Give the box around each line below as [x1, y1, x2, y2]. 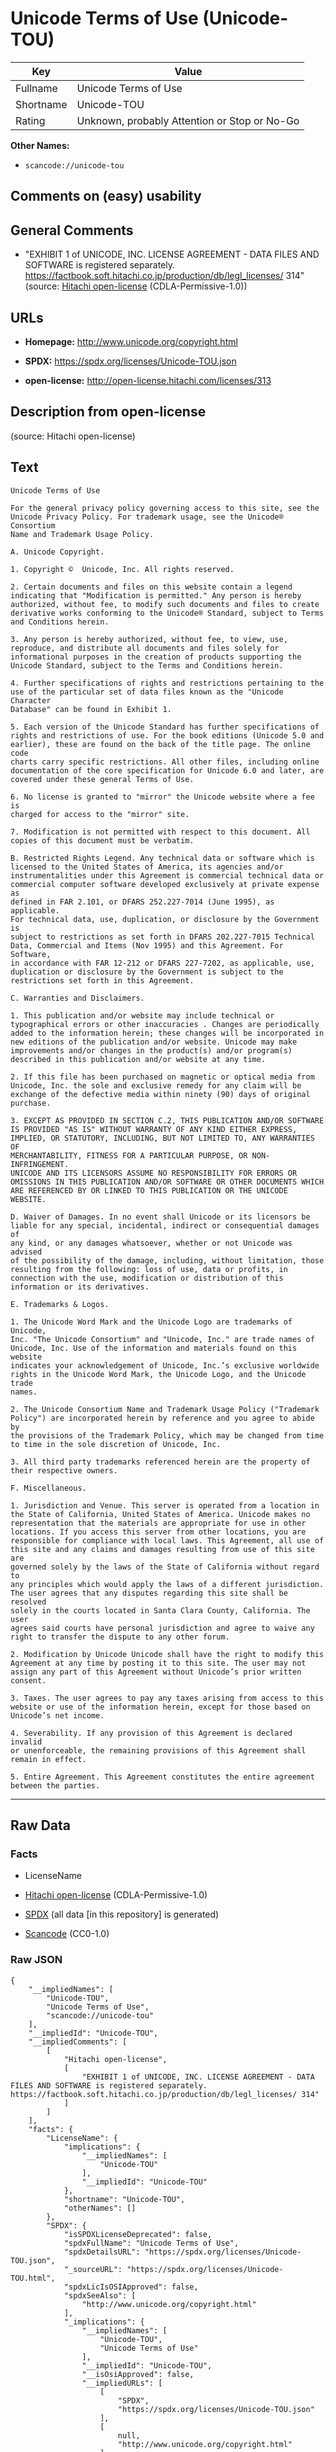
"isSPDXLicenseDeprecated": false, [63, 2229, 213, 2239]
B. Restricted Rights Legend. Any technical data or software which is [10, 853, 315, 863]
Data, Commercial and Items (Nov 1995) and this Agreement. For [10, 940, 284, 951]
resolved [10, 1597, 47, 1607]
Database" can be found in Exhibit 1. [10, 704, 172, 714]
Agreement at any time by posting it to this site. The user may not [10, 1658, 307, 1668]
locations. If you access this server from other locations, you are [10, 1527, 307, 1537]
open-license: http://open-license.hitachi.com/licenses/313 [24, 374, 272, 386]
